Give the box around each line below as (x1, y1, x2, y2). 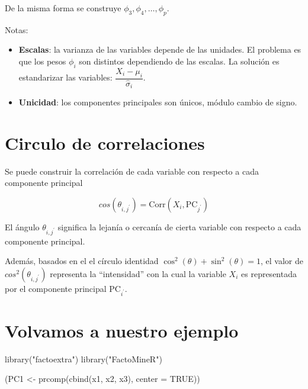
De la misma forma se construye (5, 2, 121, 14)
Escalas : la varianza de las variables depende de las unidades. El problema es (18, 43, 301, 56)
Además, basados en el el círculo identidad (5, 255, 159, 267)
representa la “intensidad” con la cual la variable (50, 267, 226, 279)
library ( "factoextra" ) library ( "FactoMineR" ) (5, 352, 162, 365)
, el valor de (261, 255, 303, 267)
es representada (241, 267, 297, 279)
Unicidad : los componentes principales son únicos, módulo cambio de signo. (18, 96, 297, 108)
